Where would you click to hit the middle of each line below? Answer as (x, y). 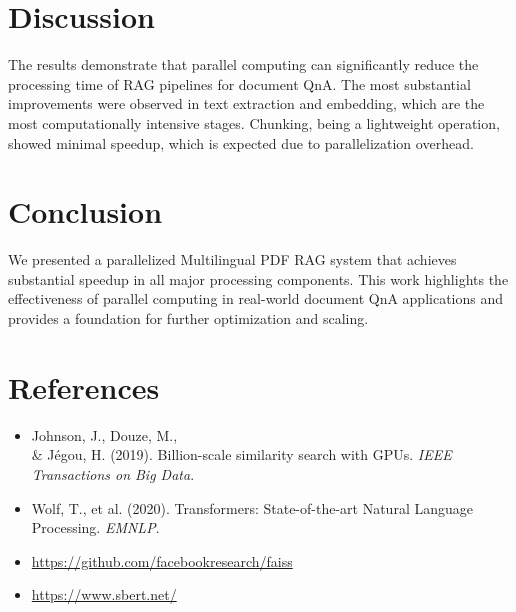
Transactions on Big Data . (113, 473)
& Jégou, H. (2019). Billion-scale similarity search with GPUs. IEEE (241, 454)
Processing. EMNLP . (95, 527)
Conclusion (85, 211)
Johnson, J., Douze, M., (104, 434)
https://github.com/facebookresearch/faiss (162, 560)
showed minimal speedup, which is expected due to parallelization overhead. (241, 142)
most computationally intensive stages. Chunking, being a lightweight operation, (254, 122)
